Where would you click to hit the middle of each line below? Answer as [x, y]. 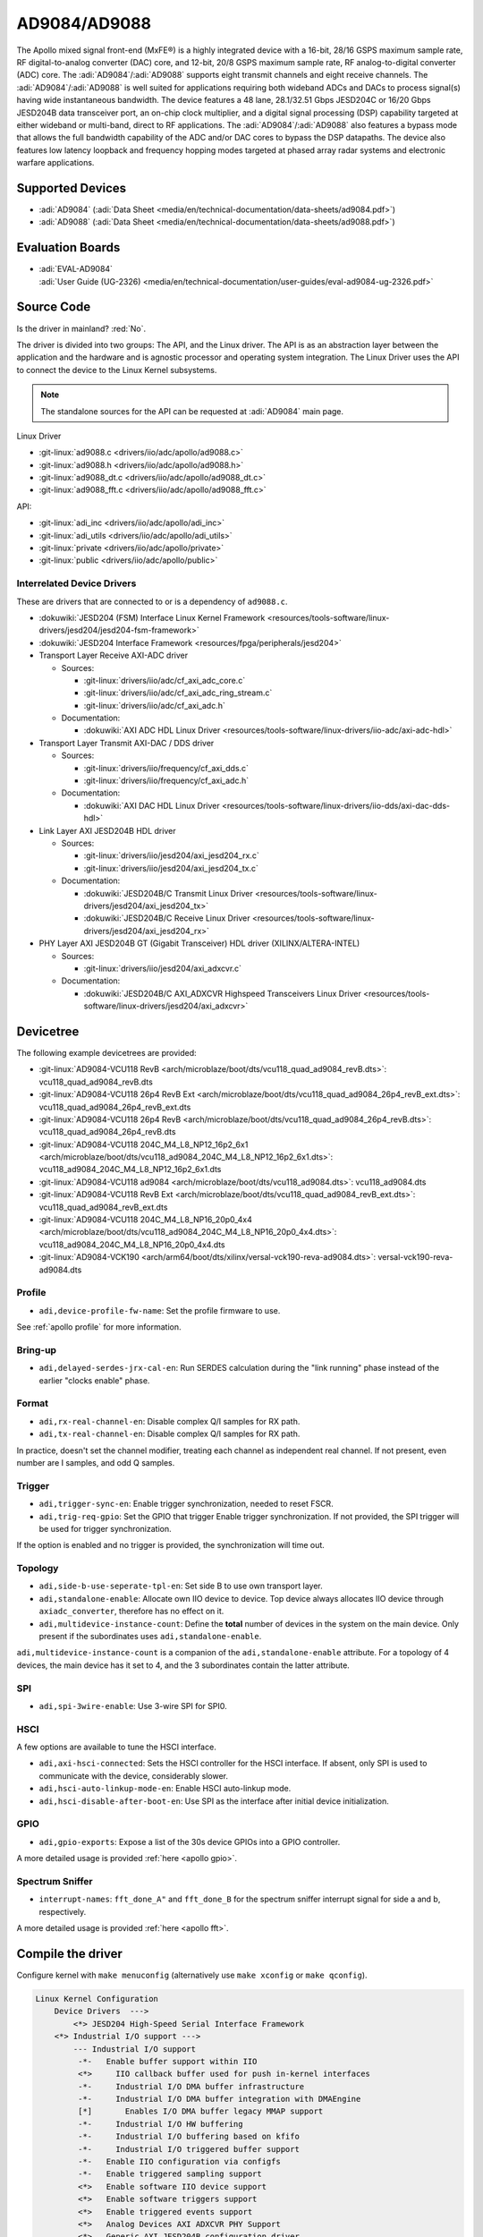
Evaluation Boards [68, 247]
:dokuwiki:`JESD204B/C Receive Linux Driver [167, 918]
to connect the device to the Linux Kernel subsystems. [117, 370]
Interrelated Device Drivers [76, 583]
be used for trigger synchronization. [105, 1528]
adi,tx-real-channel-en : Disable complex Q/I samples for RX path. [169, 1434]
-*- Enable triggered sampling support [170, 2174]
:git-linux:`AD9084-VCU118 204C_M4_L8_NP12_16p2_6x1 [144, 1144]
